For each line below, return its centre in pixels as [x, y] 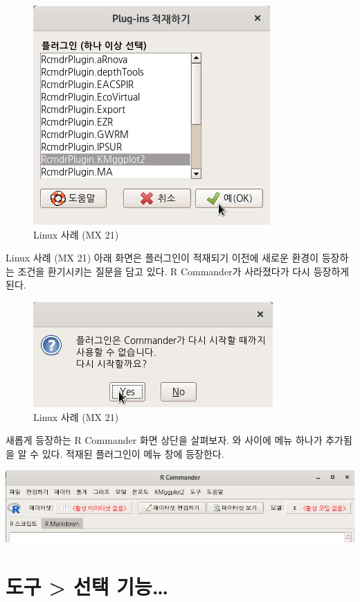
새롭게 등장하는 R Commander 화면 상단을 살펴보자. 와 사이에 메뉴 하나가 [164, 440]
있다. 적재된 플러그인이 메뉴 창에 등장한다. [133, 453]
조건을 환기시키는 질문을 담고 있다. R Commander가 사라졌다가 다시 [164, 271]
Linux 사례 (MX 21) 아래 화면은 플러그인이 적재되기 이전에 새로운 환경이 [162, 258]
